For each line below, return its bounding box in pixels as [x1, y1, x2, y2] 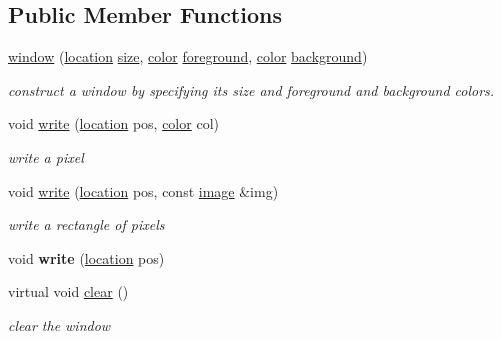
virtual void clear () [8, 281, 129, 302]
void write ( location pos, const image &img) [8, 180, 279, 201]
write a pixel [8, 146, 84, 167]
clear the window [8, 314, 111, 335]
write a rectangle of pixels [8, 214, 165, 235]
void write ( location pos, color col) [8, 113, 219, 134]
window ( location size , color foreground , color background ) [8, 46, 368, 67]
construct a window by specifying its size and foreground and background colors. [8, 79, 495, 100]
